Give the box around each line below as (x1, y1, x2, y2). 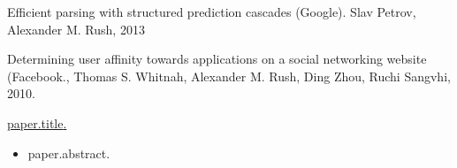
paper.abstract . (27, 143, 110, 162)
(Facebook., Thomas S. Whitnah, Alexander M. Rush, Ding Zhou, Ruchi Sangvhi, (7, 66, 451, 85)
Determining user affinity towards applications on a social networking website (7, 50, 427, 68)
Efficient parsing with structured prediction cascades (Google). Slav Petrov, (7, 3, 416, 20)
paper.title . (7, 113, 67, 132)
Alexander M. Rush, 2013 (7, 19, 145, 38)
